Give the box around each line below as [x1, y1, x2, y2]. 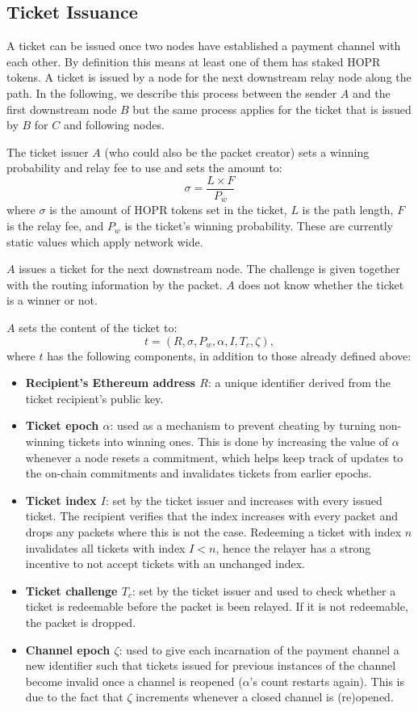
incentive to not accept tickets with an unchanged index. [25, 555, 305, 572]
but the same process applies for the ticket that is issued [132, 100, 412, 117]
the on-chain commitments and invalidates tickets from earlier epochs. [25, 465, 372, 482]
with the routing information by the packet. [6, 276, 223, 292]
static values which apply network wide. [6, 233, 203, 250]
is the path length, [302, 201, 394, 218]
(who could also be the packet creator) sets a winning [104, 143, 370, 160]
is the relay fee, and [6, 217, 104, 234]
